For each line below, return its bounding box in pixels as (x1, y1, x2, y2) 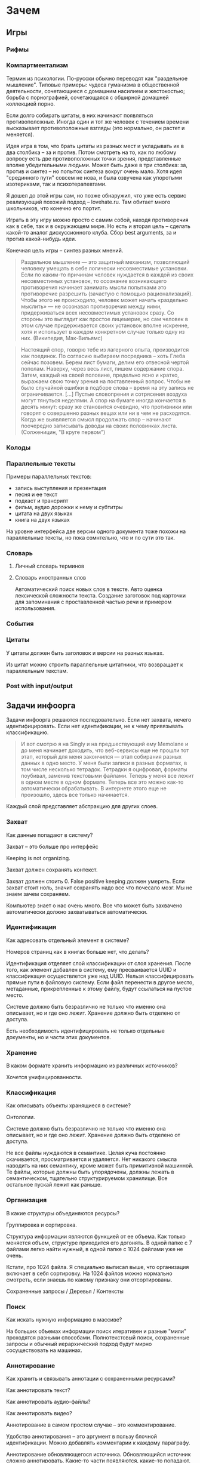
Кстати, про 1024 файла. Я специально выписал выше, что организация (6, 1263, 189, 1270)
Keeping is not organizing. (6, 854, 70, 861)
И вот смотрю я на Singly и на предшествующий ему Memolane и (20, 741, 189, 748)
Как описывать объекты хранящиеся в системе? (6, 1102, 131, 1109)
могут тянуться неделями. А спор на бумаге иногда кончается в (20, 396, 186, 404)
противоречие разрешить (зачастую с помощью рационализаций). (20, 290, 193, 297)
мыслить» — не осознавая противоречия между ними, (20, 303, 162, 310)
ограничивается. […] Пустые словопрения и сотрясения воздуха (20, 390, 187, 398)
